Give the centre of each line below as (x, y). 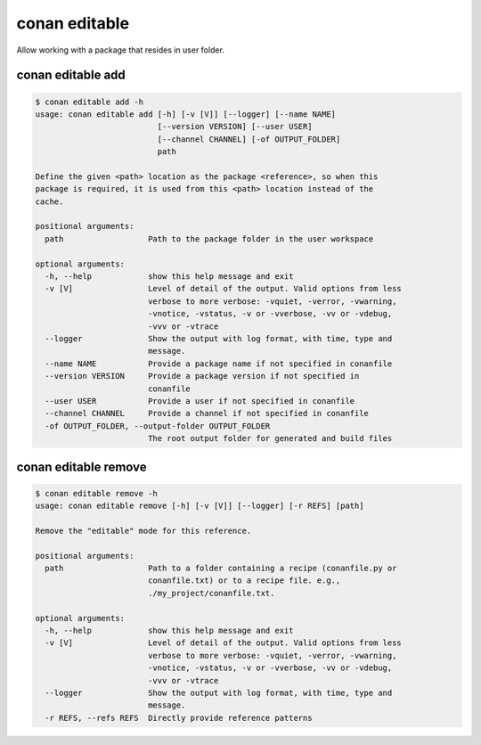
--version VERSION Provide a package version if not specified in (202, 376)
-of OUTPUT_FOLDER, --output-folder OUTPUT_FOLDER (158, 426)
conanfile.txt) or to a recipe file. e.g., (244, 581)
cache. (49, 201)
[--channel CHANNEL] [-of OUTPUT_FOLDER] (249, 139)
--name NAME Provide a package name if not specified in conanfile (219, 364)
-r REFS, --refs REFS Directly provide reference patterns (179, 718)
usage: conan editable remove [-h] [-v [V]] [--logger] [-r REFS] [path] (200, 506)
